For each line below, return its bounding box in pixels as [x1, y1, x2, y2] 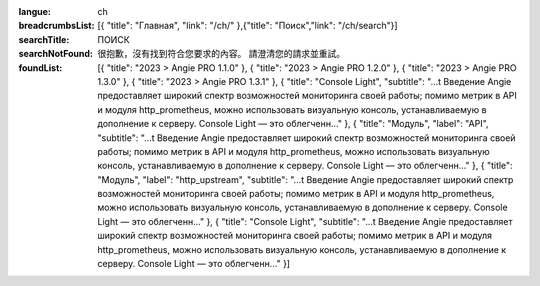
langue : [18, 6, 52, 17]
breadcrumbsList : [18, 20, 95, 32]
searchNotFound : [18, 48, 94, 60]
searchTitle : [18, 33, 70, 45]
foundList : [18, 61, 63, 74]
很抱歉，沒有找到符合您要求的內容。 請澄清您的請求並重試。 [97, 48, 345, 60]
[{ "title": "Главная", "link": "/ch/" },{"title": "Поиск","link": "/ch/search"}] [97, 20, 399, 32]
